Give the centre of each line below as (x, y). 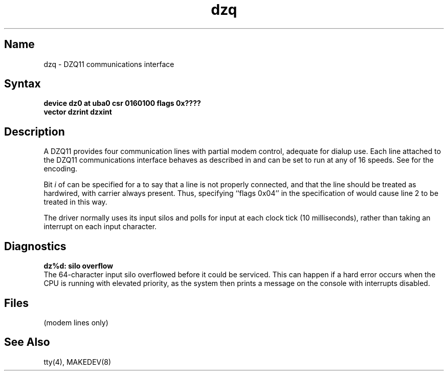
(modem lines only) (76, 322)
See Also (27, 342)
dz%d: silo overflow (79, 266)
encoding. (61, 169)
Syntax (23, 84)
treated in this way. (75, 202)
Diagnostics (35, 246)
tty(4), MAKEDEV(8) (77, 362)
